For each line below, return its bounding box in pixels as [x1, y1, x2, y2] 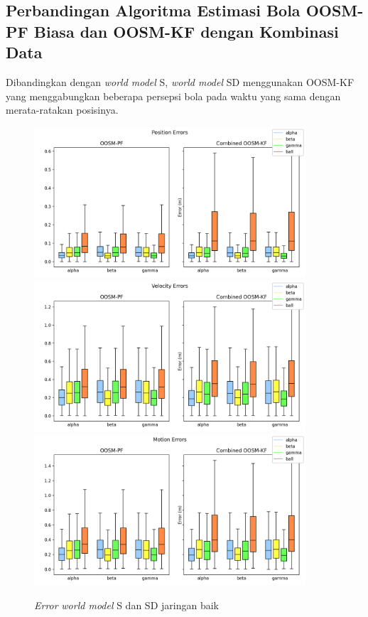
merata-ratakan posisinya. [6, 102, 119, 117]
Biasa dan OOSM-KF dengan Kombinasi [33, 20, 339, 42]
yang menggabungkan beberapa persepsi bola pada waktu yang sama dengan [6, 88, 341, 103]
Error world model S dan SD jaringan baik [34, 597, 219, 612]
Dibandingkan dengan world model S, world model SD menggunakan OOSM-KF [6, 74, 355, 89]
